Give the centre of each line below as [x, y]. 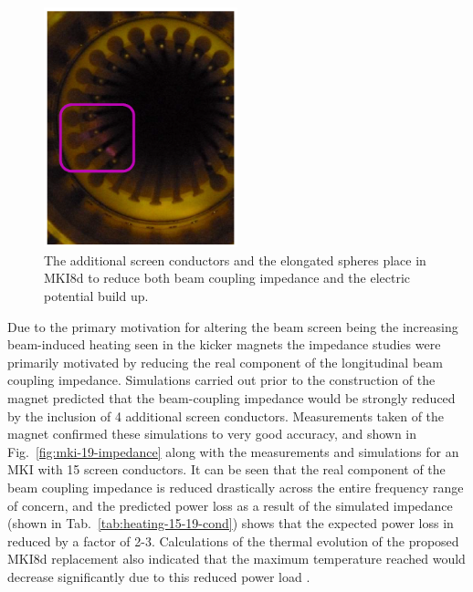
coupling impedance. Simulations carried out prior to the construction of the [221, 380]
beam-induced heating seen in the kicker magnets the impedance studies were [224, 344]
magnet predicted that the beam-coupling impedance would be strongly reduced [231, 397]
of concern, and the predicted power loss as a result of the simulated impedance [230, 505]
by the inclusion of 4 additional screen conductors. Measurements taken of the [226, 415]
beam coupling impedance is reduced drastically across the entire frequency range [236, 487]
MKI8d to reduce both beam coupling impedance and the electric [227, 278]
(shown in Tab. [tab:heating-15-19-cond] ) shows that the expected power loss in [231, 523]
